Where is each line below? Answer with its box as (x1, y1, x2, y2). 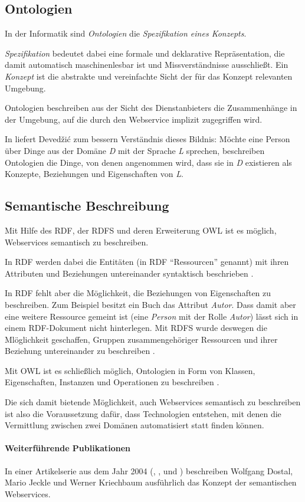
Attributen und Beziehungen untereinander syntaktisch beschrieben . (5, 267, 254, 279)
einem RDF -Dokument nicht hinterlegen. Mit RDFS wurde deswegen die (5, 321, 267, 334)
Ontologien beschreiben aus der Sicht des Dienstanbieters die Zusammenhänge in (5, 101, 297, 114)
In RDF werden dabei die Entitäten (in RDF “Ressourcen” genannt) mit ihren (5, 255, 289, 268)
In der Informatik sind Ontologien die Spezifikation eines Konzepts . (5, 27, 247, 40)
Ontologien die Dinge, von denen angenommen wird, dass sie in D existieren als (5, 156, 292, 168)
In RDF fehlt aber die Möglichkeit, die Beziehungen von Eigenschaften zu (5, 287, 271, 299)
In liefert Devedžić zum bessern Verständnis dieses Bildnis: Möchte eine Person (5, 133, 290, 145)
